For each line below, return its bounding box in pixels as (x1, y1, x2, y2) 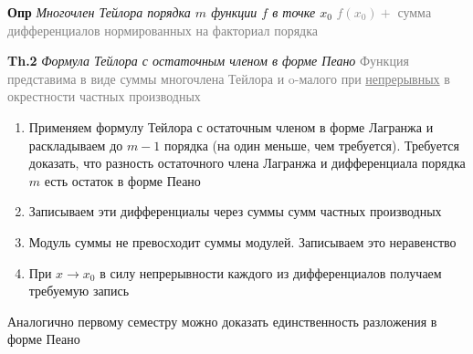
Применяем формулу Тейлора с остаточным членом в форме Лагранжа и (28, 117, 434, 136)
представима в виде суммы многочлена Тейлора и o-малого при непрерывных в (7, 68, 450, 88)
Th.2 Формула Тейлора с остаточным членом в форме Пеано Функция (7, 51, 409, 70)
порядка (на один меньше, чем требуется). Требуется (164, 135, 459, 154)
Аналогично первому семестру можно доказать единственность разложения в (7, 311, 437, 330)
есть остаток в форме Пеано (44, 171, 201, 190)
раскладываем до (28, 135, 123, 154)
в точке (272, 3, 316, 21)
